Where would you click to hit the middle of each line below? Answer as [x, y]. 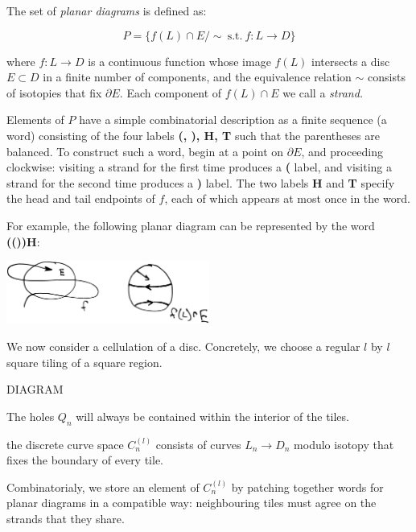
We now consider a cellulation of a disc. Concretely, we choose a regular [183, 346]
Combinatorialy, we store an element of [103, 487]
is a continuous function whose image [179, 61]
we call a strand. [323, 92]
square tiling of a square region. [84, 362]
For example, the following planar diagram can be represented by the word [191, 225]
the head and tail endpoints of [81, 198]
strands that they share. [66, 518]
